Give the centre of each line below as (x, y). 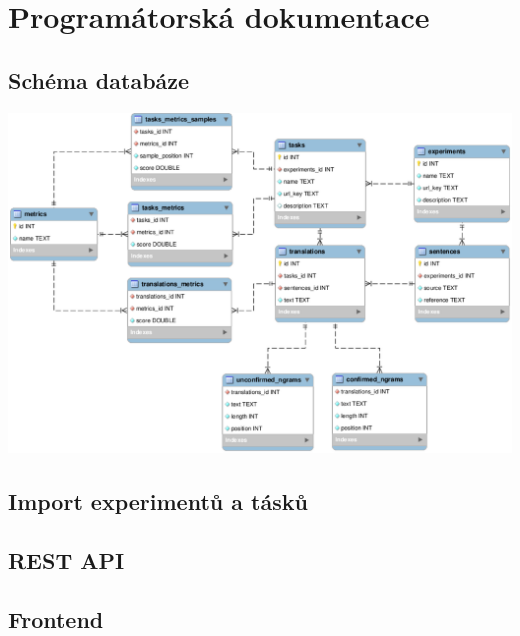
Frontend (56, 618)
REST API (66, 559)
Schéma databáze (99, 79)
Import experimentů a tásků (158, 501)
